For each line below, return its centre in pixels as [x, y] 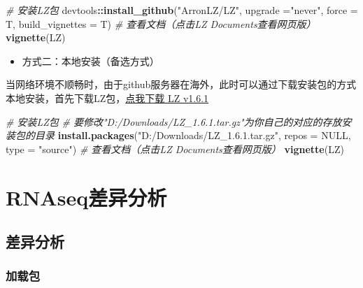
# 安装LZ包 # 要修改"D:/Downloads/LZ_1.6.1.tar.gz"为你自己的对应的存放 [174, 121]
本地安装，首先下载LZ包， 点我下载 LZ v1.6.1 [107, 98]
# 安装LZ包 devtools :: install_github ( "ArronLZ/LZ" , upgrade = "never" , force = [182, 10]
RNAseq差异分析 [86, 197]
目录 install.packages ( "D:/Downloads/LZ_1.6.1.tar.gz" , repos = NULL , [193, 135]
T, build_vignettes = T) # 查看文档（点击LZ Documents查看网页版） [161, 23]
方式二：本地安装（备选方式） [91, 60]
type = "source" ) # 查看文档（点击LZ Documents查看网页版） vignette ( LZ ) [175, 149]
